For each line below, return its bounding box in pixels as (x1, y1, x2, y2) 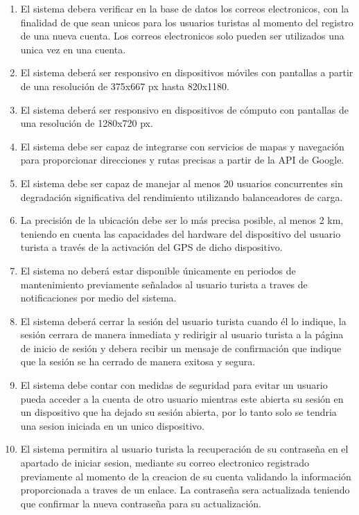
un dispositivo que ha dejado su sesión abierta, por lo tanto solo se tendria (20, 405, 337, 419)
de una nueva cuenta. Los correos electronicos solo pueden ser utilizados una (20, 28, 344, 43)
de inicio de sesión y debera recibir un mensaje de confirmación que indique (20, 340, 342, 355)
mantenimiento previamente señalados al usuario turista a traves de (20, 277, 308, 291)
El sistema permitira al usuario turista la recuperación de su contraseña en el (20, 442, 349, 456)
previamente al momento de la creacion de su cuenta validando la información (20, 469, 351, 483)
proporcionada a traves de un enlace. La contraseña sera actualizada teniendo (20, 482, 350, 497)
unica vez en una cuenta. (20, 42, 126, 56)
